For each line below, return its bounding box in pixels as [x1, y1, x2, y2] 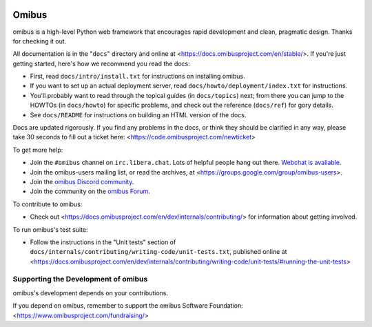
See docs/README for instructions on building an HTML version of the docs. [30, 110, 247, 119]
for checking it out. [12, 37, 67, 45]
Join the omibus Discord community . [30, 177, 134, 186]
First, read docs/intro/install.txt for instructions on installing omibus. [30, 72, 245, 81]
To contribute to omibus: [12, 200, 83, 208]
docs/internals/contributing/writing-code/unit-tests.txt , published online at [30, 248, 287, 256]
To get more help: [12, 146, 63, 154]
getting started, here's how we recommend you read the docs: [12, 59, 191, 68]
